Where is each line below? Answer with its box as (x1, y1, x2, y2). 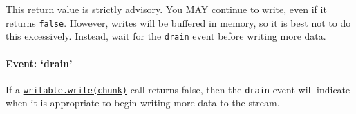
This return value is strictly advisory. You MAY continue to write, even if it (6, 2, 327, 16)
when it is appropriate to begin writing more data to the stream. (6, 95, 280, 110)
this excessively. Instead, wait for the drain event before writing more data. (6, 29, 326, 43)
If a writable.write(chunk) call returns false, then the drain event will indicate (6, 82, 350, 96)
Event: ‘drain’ (6, 56, 73, 70)
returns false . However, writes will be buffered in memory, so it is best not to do (6, 15, 351, 30)
